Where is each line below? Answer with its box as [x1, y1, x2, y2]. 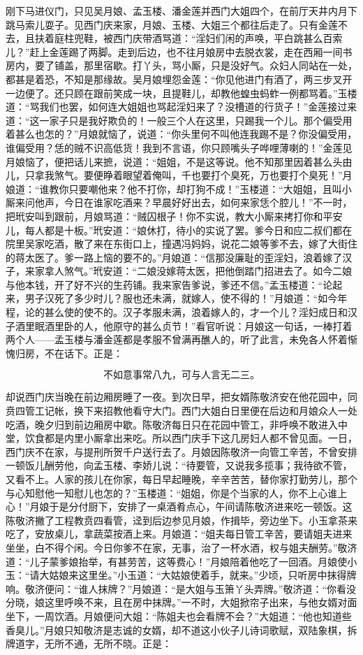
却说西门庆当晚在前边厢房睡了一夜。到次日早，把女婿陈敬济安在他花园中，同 [6, 389, 357, 404]
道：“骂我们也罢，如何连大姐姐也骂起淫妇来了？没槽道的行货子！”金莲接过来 [6, 99, 357, 114]
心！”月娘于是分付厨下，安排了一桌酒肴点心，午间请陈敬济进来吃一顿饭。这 [6, 499, 353, 514]
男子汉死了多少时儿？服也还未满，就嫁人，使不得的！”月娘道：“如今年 [24, 291, 348, 305]
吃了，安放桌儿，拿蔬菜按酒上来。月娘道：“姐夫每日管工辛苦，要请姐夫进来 [6, 526, 353, 541]
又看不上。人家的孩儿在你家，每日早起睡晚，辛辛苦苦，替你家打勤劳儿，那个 [6, 472, 357, 486]
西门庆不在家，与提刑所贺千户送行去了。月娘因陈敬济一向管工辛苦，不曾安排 [6, 444, 357, 459]
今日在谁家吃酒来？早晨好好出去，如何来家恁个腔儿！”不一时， [64, 195, 353, 210]
